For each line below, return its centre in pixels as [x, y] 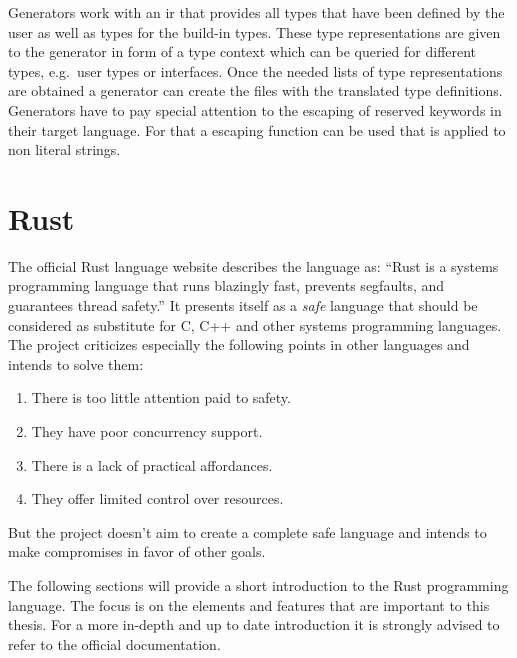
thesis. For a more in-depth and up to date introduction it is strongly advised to [254, 624]
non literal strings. [64, 149]
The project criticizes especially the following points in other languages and [239, 344]
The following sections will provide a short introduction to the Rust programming [258, 585]
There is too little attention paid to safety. [161, 397]
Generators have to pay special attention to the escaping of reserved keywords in [255, 109]
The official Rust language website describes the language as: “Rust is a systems [253, 265]
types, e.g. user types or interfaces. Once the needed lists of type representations [255, 70]
